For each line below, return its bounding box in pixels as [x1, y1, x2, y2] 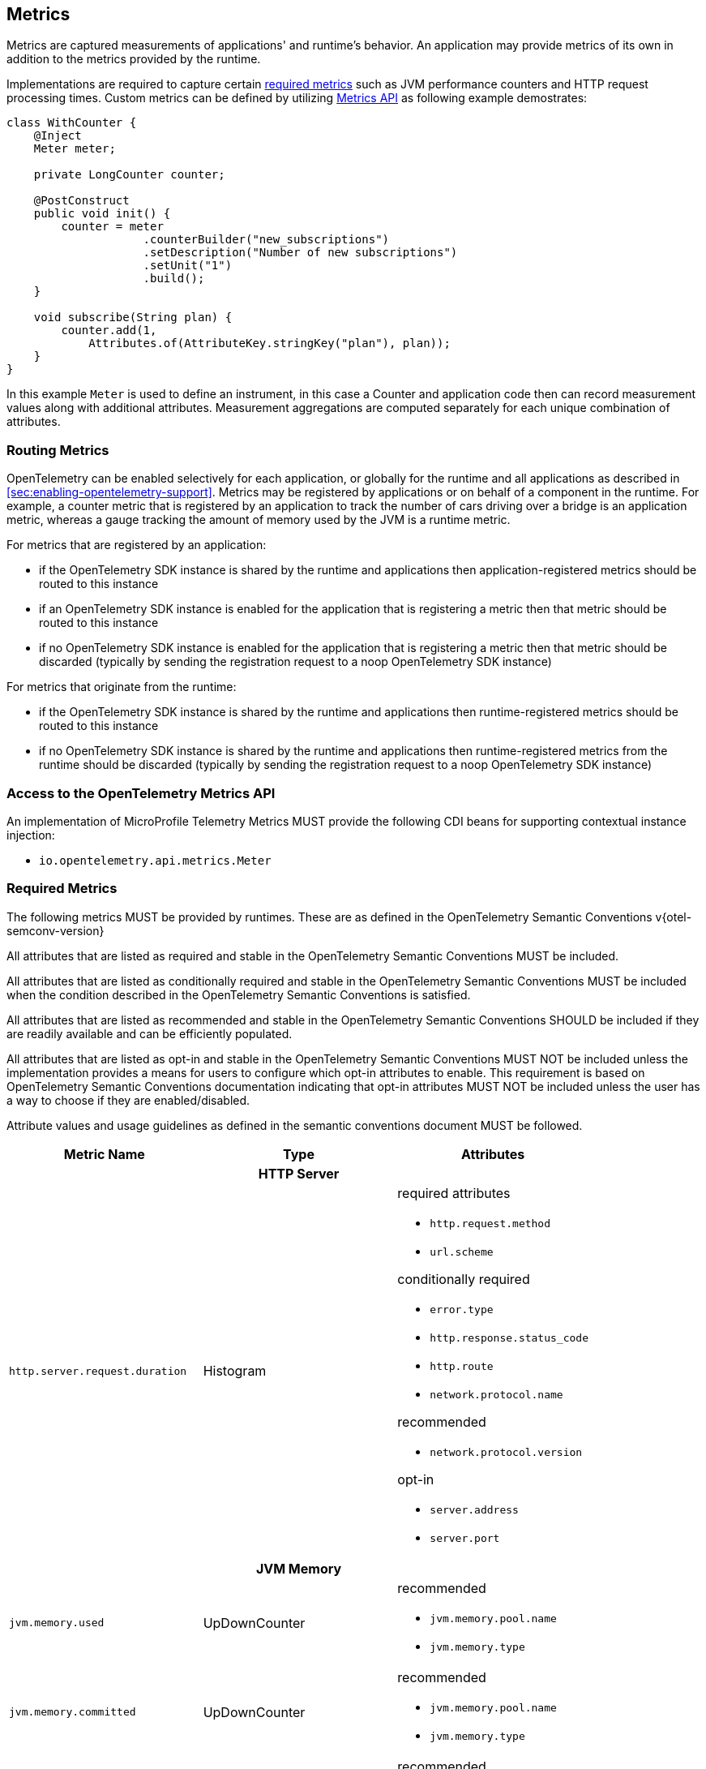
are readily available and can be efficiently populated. [6, 1026, 293, 1041]
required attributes [397, 1184, 511, 1201]
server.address [430, 1503, 519, 1516]
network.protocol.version [430, 1445, 583, 1458]
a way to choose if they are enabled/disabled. [6, 1093, 250, 1107]
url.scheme [430, 1245, 494, 1258]
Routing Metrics [6, 441, 109, 458]
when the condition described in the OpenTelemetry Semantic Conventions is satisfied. [6, 987, 471, 1002]
